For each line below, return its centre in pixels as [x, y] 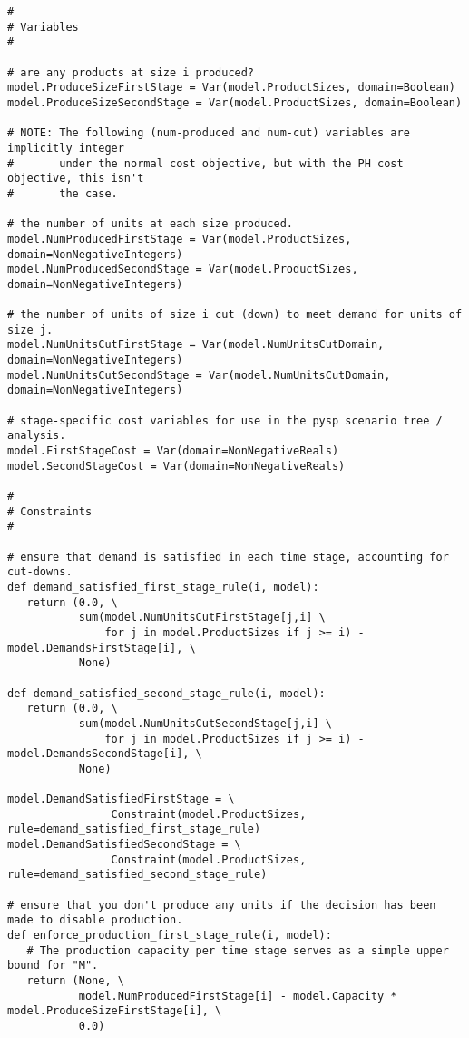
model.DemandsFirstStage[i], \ [102, 648]
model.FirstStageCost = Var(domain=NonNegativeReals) [173, 451]
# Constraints [50, 511]
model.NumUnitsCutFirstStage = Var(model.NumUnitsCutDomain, [196, 345]
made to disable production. [95, 920]
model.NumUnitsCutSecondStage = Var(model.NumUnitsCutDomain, [199, 375]
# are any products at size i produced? [131, 72]
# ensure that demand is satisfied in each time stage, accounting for [228, 557]
